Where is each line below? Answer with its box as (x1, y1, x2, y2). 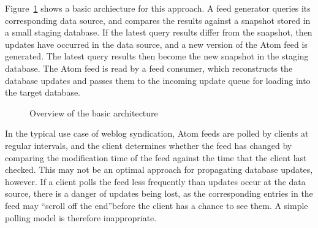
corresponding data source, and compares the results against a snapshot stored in (5, 13, 311, 26)
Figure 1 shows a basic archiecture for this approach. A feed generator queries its (5, 2, 311, 14)
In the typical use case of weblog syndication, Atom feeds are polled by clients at (5, 127, 309, 140)
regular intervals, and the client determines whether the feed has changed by (5, 139, 292, 151)
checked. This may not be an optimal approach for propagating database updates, (5, 163, 313, 176)
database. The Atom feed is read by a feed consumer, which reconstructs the (5, 61, 293, 74)
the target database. (5, 86, 81, 99)
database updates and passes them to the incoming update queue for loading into (5, 74, 311, 86)
